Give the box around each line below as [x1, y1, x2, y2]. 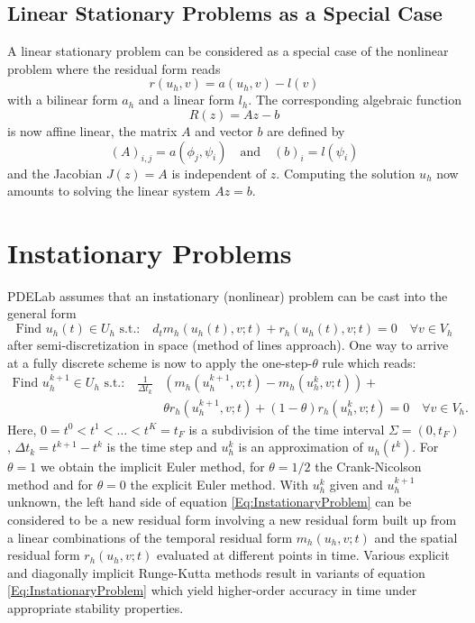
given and [329, 474, 383, 493]
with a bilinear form [7, 90, 118, 109]
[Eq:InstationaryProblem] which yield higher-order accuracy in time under [7, 581, 417, 600]
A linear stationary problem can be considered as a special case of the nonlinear [7, 41, 449, 60]
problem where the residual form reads [7, 59, 221, 78]
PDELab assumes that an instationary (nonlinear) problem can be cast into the [7, 286, 448, 305]
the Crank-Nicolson [315, 457, 422, 476]
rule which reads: [322, 353, 416, 371]
